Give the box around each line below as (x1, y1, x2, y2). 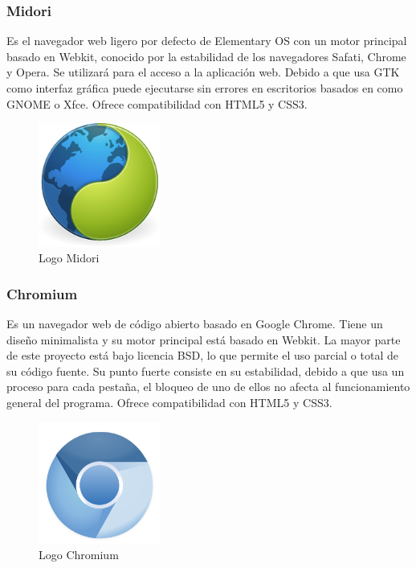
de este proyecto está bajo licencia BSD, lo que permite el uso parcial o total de (6, 347, 398, 364)
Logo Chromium (39, 546, 119, 563)
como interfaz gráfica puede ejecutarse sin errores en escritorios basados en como (6, 80, 403, 96)
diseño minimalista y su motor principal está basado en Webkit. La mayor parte (6, 331, 401, 348)
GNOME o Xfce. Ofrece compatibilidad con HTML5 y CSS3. (6, 95, 308, 112)
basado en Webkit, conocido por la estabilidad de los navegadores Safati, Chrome (6, 47, 406, 64)
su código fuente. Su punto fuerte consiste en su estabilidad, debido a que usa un (6, 362, 405, 379)
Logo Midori (39, 249, 100, 266)
